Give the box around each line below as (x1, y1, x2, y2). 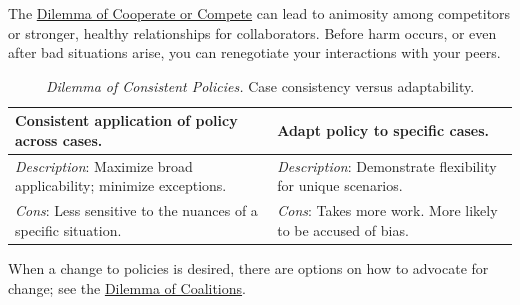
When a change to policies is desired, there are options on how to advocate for (8, 257, 489, 278)
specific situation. (15, 219, 122, 240)
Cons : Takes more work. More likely (277, 200, 498, 221)
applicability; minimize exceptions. (15, 175, 227, 196)
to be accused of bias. (277, 219, 409, 240)
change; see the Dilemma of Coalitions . (8, 277, 246, 298)
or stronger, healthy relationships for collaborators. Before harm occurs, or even (8, 22, 497, 43)
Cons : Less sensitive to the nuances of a (15, 200, 258, 221)
